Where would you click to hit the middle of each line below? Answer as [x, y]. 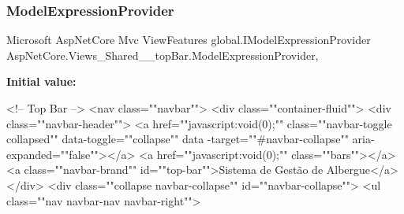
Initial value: [41, 81]
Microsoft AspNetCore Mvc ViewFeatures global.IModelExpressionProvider [189, 40]
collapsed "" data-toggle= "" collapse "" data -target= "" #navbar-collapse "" [178, 139]
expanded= [34, 154]
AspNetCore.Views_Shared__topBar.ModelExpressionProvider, [163, 55]
